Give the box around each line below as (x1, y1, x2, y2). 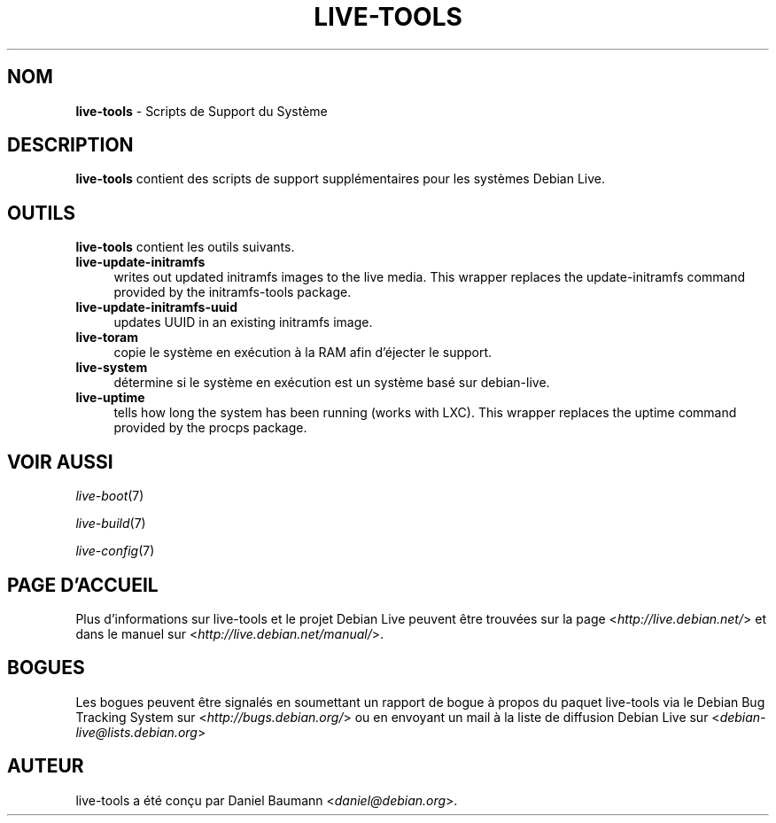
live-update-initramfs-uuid (75, 299, 237, 315)
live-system (75, 360, 148, 376)
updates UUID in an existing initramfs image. (113, 314, 373, 330)
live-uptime (75, 390, 145, 406)
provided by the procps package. (113, 420, 307, 436)
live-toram (75, 330, 138, 346)
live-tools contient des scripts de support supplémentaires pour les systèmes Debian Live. (75, 171, 606, 187)
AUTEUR (7, 755, 84, 778)
